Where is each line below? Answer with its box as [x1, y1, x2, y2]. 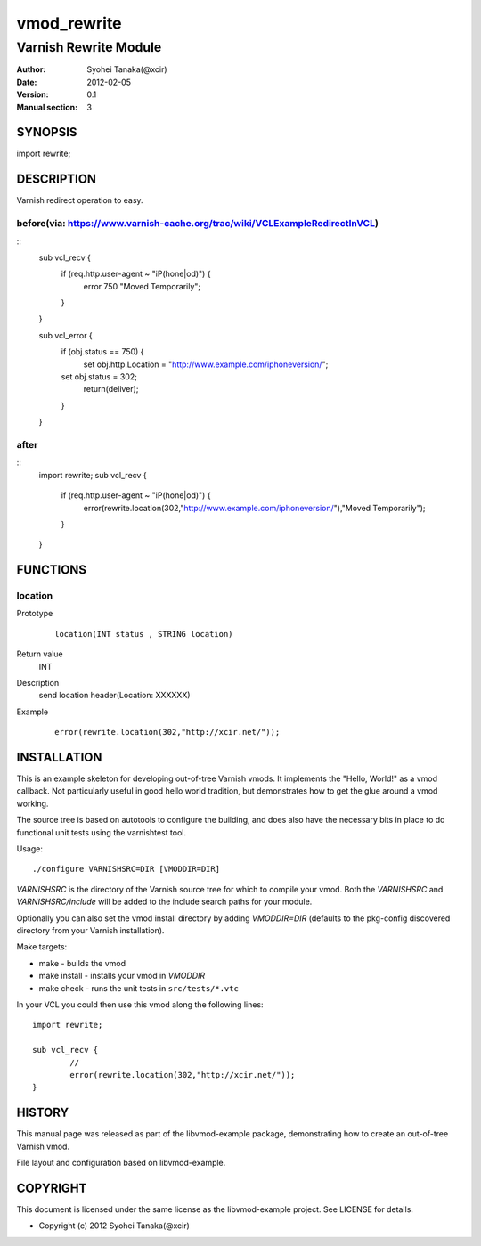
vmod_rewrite [16, 13, 122, 33]
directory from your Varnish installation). [16, 925, 165, 935]
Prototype [16, 608, 53, 619]
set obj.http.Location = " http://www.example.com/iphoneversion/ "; [83, 359, 329, 370]
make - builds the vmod [38, 957, 126, 968]
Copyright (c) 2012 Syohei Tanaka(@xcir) [38, 1220, 191, 1231]
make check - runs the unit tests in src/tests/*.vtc [38, 982, 240, 993]
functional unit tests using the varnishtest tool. [16, 827, 187, 837]
